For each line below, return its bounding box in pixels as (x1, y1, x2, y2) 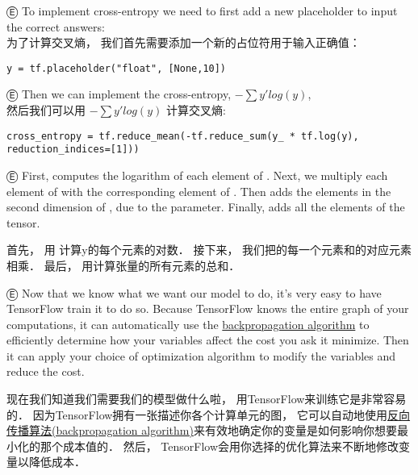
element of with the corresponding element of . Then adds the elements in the (6, 182, 391, 199)
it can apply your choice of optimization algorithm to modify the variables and (6, 347, 396, 364)
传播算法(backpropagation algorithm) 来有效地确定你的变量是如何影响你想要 (6, 422, 397, 439)
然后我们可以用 (6, 102, 86, 119)
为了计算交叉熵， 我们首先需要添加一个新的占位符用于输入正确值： (6, 34, 361, 51)
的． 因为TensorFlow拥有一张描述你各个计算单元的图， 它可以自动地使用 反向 (6, 406, 411, 423)
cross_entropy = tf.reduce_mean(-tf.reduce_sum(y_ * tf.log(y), (6, 130, 359, 142)
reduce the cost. (6, 363, 85, 380)
